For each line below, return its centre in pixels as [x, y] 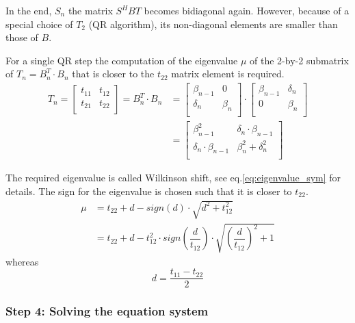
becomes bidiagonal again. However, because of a [247, 10]
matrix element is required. [228, 74]
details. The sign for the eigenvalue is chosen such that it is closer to [149, 191]
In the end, [29, 10]
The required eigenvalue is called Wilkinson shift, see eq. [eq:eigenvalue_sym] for [173, 178]
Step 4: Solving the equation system [107, 311]
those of [22, 37]
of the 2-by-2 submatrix [299, 60]
